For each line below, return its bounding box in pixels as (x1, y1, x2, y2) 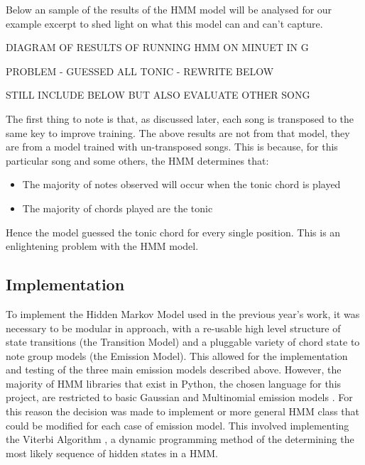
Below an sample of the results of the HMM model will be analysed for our (6, 2, 332, 16)
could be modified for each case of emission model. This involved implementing (6, 417, 349, 432)
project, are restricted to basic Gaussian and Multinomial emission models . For (6, 390, 353, 405)
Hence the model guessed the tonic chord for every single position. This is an (6, 224, 341, 239)
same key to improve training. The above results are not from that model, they (6, 125, 350, 140)
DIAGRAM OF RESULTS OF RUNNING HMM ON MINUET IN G (6, 40, 309, 55)
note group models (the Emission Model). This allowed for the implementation (6, 348, 348, 363)
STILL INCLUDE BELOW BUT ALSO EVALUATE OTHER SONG (6, 87, 310, 102)
